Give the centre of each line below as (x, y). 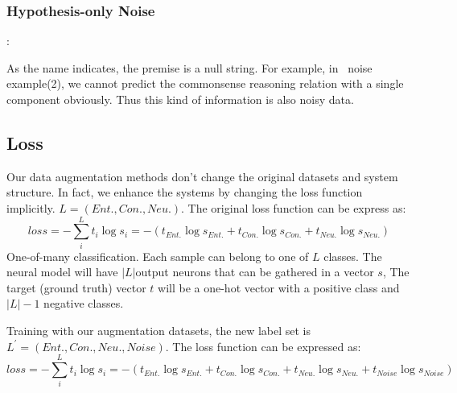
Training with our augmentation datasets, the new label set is (159, 331)
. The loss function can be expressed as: (263, 346)
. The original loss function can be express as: (294, 207)
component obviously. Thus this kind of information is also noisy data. (180, 99)
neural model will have (62, 272)
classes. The (353, 256)
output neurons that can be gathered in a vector (255, 272)
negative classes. (84, 303)
